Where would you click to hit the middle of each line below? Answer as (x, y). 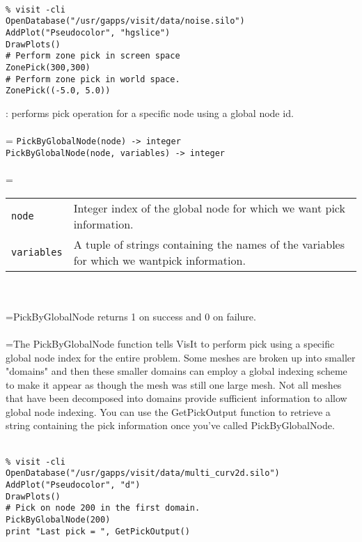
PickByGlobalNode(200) (58, 519)
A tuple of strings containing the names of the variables (209, 244)
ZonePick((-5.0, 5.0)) (58, 91)
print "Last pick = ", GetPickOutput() (98, 531)
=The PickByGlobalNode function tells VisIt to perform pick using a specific (170, 343)
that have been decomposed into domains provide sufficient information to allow (176, 398)
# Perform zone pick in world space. (93, 79)
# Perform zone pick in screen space (93, 56)
